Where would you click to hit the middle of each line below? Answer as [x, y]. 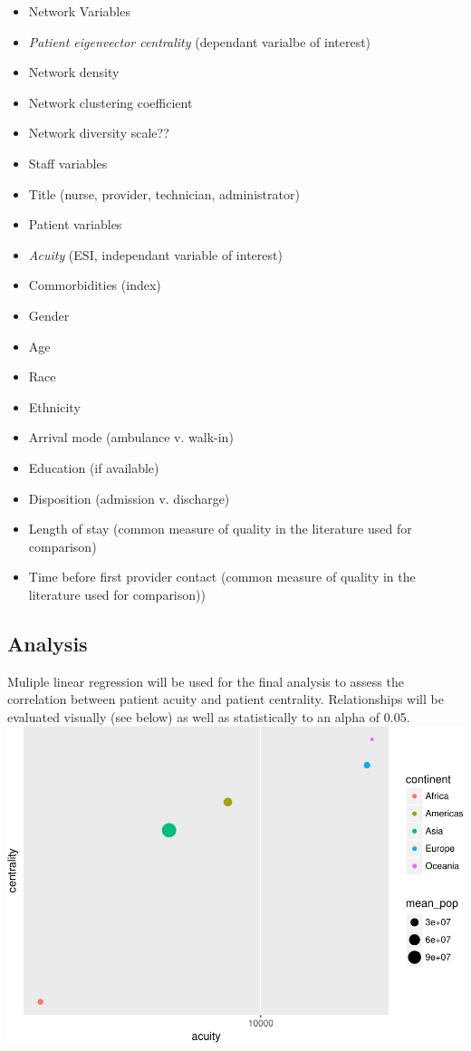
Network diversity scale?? [99, 133]
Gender [49, 315]
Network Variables [79, 11]
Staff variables [68, 163]
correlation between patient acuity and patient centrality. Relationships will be [226, 699]
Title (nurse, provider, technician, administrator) [164, 193]
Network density [74, 72]
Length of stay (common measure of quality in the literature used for [220, 529]
